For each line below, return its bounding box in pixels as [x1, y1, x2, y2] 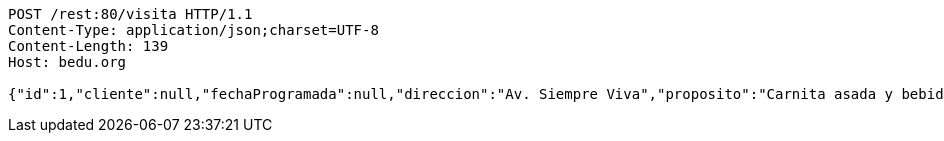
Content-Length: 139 [8, 38, 169, 54]
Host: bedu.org [8, 54, 127, 70]
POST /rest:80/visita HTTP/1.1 [8, 6, 253, 22]
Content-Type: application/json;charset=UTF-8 [8, 22, 379, 38]
